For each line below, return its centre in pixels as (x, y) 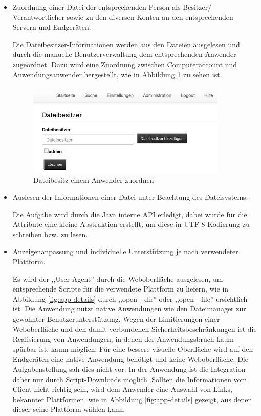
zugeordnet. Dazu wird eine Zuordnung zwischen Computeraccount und (125, 64)
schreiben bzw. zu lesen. (50, 234)
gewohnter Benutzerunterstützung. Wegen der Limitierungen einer (116, 319)
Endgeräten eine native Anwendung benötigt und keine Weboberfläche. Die (130, 359)
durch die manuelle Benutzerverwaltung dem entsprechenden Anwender (124, 54)
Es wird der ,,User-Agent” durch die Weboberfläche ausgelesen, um (118, 278)
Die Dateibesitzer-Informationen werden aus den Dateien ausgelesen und (126, 44)
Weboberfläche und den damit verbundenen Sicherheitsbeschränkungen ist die (135, 329)
